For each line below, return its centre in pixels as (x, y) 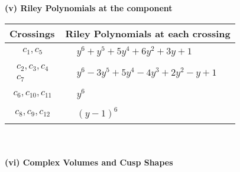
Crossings (32, 33)
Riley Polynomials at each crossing (148, 33)
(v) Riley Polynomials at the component (89, 8)
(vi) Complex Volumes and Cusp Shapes (89, 162)
